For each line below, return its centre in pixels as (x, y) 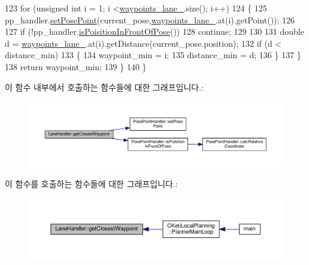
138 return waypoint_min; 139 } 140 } (76, 66)
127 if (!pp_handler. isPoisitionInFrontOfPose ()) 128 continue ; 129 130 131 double (154, 31)
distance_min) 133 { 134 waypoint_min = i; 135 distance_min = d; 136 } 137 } (153, 55)
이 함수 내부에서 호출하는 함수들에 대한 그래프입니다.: (104, 87)
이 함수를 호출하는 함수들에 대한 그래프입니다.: (91, 184)
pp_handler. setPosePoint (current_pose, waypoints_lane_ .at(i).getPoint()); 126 (150, 19)
